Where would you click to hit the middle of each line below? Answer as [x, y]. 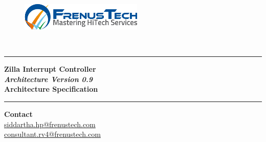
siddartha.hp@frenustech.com [50, 124]
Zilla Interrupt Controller [50, 69]
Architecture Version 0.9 [49, 79]
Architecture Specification [51, 89]
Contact [18, 114]
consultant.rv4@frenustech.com [52, 134]
